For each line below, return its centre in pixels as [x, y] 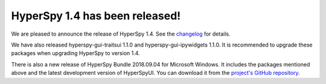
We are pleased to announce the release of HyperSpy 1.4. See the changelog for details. [121, 34]
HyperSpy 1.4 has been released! [96, 16]
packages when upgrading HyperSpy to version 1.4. [75, 53]
